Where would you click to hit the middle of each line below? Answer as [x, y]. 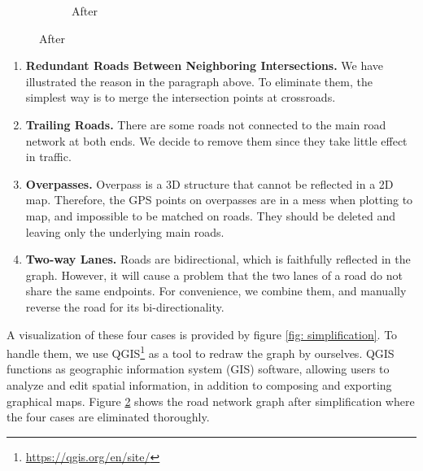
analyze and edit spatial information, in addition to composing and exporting [199, 384]
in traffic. [48, 157]
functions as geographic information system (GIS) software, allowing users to [198, 369]
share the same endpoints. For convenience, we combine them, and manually [216, 291]
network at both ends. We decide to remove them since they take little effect [216, 140]
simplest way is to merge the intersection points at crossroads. [181, 97]
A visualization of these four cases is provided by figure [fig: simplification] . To [202, 334]
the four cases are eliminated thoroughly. [108, 417]
